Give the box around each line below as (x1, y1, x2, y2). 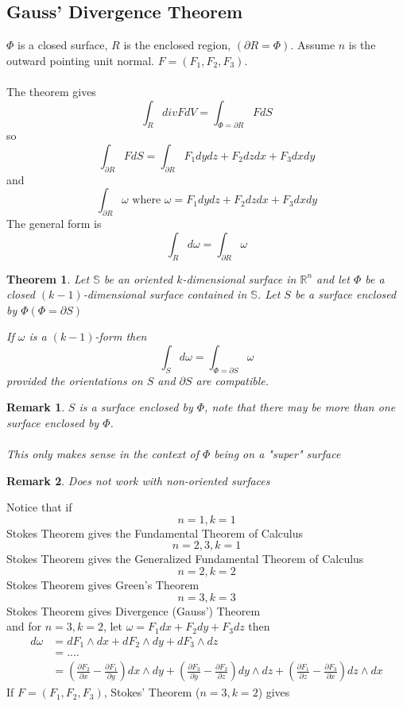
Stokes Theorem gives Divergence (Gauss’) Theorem (6, 602, 261, 619)
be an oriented (103, 270, 173, 287)
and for (6, 618, 42, 635)
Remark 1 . (6, 399, 65, 415)
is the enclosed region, (123, 37, 231, 53)
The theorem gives (6, 83, 96, 99)
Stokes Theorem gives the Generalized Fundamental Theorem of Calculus (6, 550, 364, 567)
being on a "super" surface (214, 446, 341, 462)
